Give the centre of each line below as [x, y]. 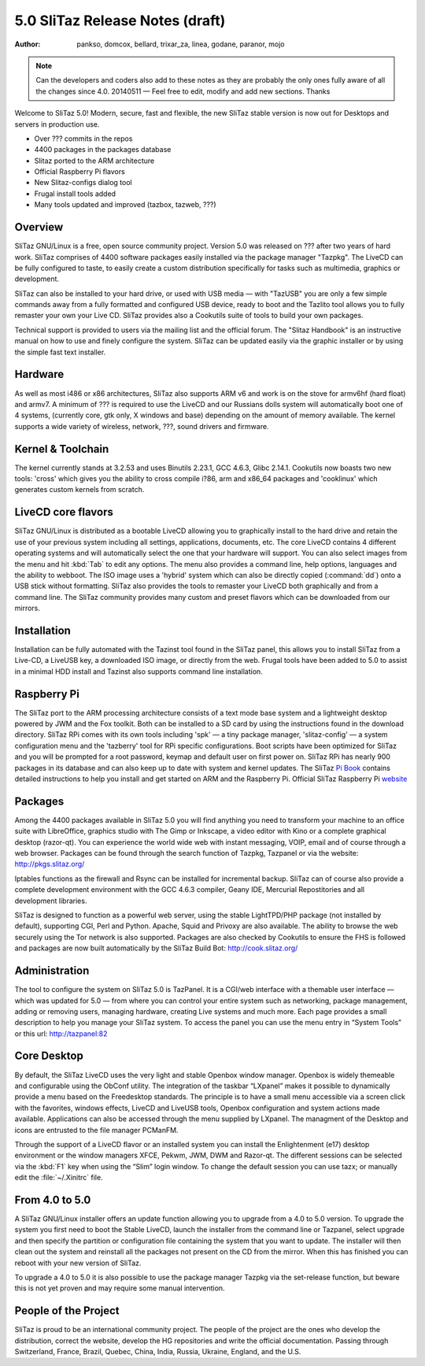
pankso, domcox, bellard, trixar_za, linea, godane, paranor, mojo [181, 44]
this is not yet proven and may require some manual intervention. [120, 1288]
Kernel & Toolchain [62, 449]
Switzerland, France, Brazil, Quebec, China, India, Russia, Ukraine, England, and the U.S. [158, 1352]
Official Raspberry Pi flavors [79, 172]
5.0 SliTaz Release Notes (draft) [120, 20]
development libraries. [51, 901]
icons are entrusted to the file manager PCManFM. [96, 1130]
